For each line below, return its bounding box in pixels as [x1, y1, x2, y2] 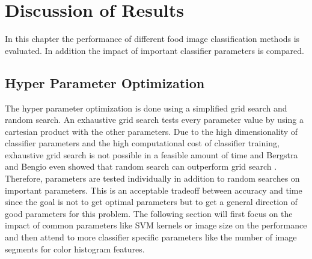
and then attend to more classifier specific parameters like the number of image [5, 231, 297, 243]
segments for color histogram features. [5, 242, 145, 255]
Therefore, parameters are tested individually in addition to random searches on [5, 172, 300, 185]
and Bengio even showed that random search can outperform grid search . [5, 160, 277, 173]
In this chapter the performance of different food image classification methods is [5, 32, 300, 45]
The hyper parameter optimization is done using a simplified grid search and [5, 101, 287, 114]
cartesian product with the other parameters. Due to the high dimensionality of [5, 125, 298, 137]
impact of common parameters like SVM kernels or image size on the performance [5, 219, 307, 231]
